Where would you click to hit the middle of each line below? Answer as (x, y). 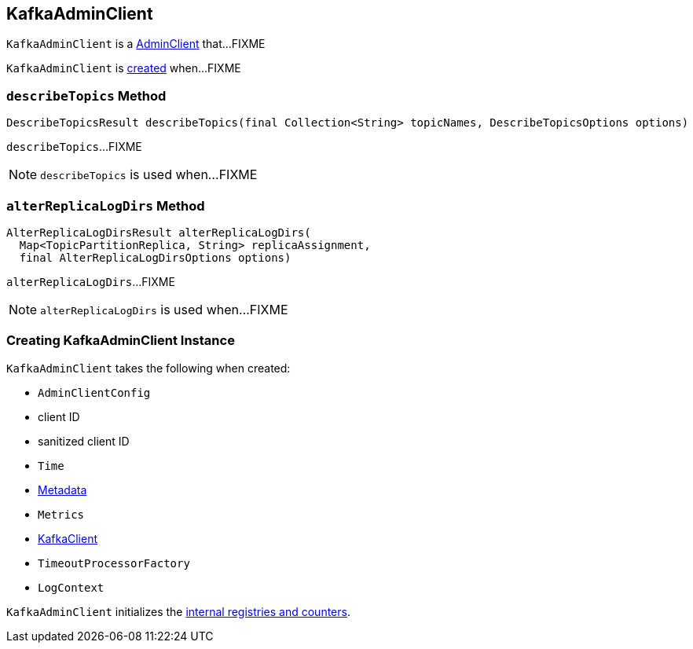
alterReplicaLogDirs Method (106, 205)
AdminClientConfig (94, 392)
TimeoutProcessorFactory (114, 563)
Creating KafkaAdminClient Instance (121, 341)
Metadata (62, 489)
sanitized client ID (84, 441)
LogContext (71, 587)
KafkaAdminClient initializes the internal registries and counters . (178, 611)
